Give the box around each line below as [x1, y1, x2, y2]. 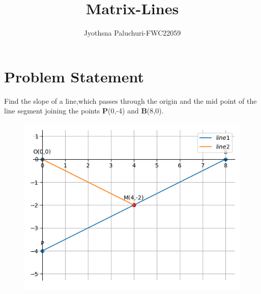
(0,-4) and [108, 105, 139, 116]
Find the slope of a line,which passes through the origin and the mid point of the [4, 95, 257, 106]
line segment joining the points [4, 105, 100, 116]
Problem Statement [4, 66, 144, 86]
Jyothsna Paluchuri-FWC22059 [83, 27, 181, 38]
